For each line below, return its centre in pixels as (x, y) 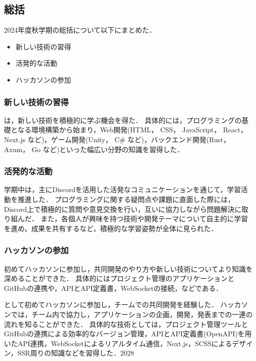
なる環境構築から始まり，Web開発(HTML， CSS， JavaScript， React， (132, 130)
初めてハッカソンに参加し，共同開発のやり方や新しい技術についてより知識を (128, 268)
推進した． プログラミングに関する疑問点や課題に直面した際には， (126, 199)
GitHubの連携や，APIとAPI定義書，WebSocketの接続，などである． (113, 288)
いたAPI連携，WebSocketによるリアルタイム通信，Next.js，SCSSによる (118, 343)
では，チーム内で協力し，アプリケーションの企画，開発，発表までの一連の (132, 314)
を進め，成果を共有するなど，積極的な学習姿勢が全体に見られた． (111, 228)
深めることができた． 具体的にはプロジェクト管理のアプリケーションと (119, 278)
